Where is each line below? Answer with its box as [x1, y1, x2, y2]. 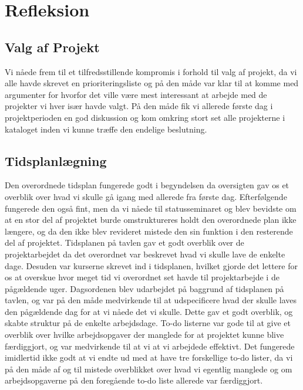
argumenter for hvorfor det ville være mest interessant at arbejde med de [5, 88, 267, 100]
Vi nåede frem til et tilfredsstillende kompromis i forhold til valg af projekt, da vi [5, 65, 297, 77]
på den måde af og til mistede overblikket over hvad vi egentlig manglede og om [5, 362, 292, 375]
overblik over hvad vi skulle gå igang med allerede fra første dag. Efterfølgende [5, 190, 287, 202]
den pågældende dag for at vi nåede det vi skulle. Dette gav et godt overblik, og [5, 305, 293, 317]
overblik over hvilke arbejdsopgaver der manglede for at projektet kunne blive [5, 328, 284, 341]
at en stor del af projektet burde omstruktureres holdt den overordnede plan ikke [5, 213, 297, 226]
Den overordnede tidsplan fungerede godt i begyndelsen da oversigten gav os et [5, 179, 289, 191]
